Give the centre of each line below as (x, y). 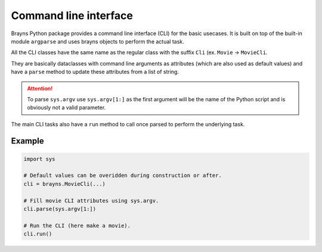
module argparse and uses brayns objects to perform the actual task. (97, 41)
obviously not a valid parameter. (66, 108)
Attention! (40, 88)
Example (27, 141)
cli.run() (38, 234)
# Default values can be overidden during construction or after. (123, 175)
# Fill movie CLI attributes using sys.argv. (91, 200)
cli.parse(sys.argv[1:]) (60, 209)
